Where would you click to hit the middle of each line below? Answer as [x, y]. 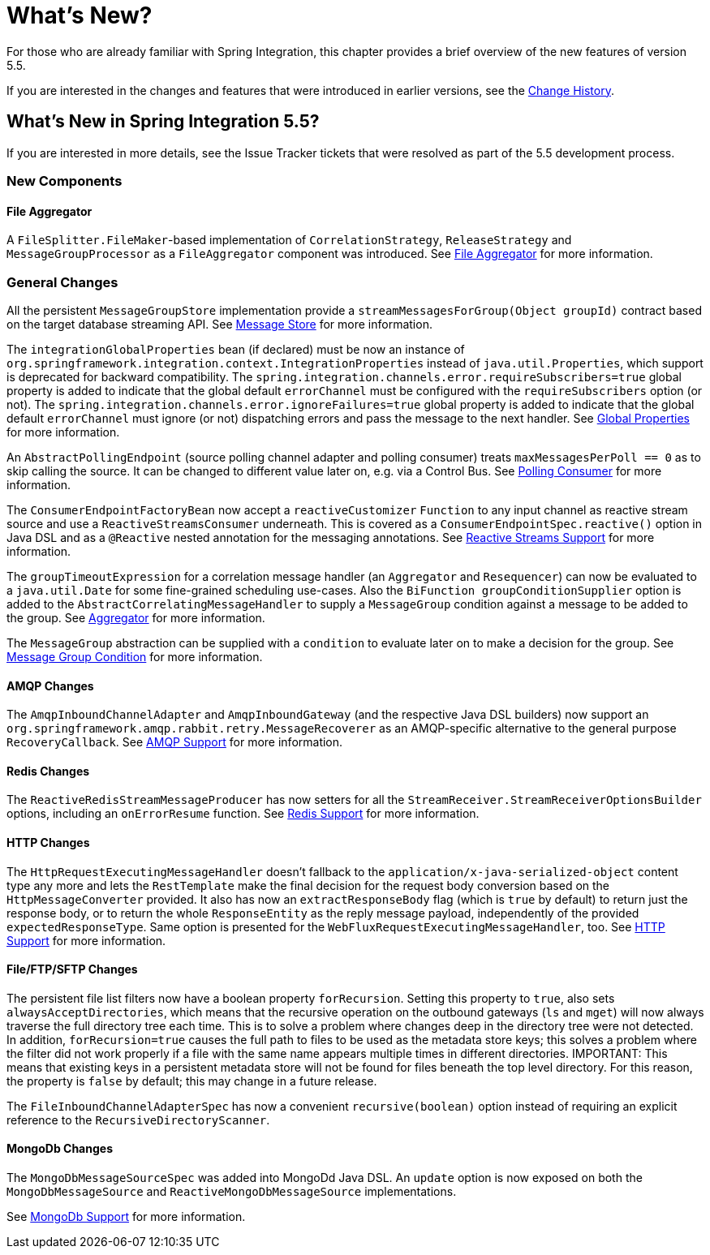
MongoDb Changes [60, 1149]
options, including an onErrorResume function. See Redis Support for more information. [243, 814]
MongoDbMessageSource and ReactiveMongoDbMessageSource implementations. [232, 1192]
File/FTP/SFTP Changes [72, 969]
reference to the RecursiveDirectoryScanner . [138, 1120]
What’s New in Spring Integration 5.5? [163, 122]
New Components [65, 181]
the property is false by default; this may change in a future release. [192, 1081]
